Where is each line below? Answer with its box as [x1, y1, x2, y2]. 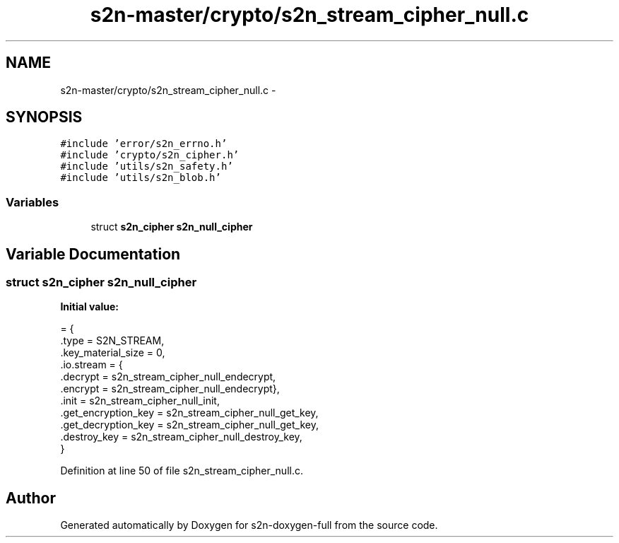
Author [6, 489, 56, 507]
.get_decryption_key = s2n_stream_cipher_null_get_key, [60, 419, 319, 431]
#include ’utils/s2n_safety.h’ [60, 160, 233, 173]
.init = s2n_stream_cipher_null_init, [60, 395, 220, 407]
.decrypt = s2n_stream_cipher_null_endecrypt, [60, 370, 276, 383]
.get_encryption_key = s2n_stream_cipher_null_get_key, [60, 407, 319, 419]
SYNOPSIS [6, 108, 83, 127]
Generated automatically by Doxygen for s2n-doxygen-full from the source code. [60, 519, 438, 532]
